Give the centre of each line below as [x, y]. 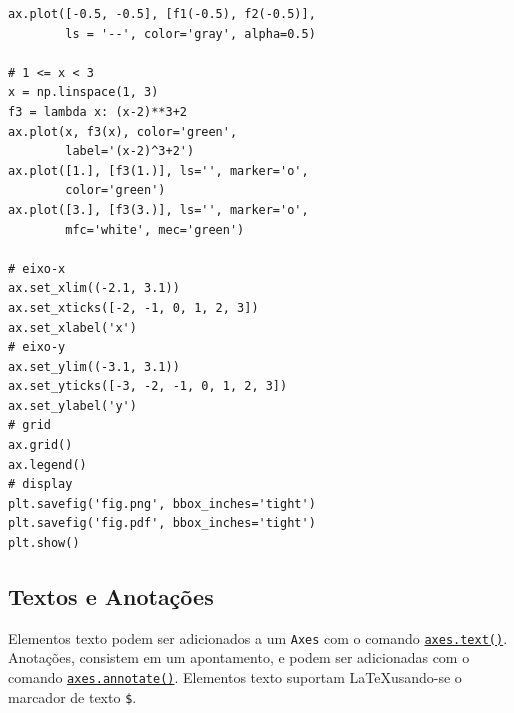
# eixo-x [37, 268]
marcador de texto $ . [72, 696]
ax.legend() [47, 464]
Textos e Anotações [111, 596]
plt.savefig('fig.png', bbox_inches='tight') [162, 503]
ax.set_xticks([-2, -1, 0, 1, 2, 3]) [133, 307]
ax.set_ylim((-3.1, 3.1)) [94, 366]
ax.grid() [40, 445]
